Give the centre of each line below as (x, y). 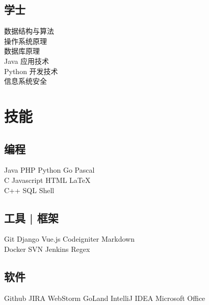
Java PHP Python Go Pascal (49, 170)
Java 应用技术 (27, 61)
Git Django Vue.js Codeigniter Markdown (69, 239)
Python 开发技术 (31, 71)
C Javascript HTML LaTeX (47, 180)
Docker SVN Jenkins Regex (47, 249)
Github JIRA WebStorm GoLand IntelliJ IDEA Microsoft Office (105, 298)
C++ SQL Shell (29, 190)
